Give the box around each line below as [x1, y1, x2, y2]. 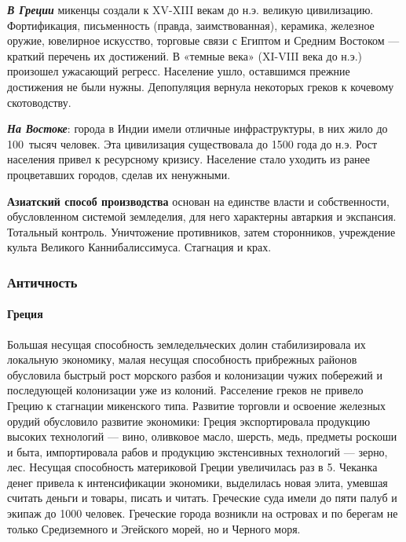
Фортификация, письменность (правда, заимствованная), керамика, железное [7, 16, 375, 33]
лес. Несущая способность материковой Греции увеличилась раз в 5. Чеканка [7, 459, 378, 475]
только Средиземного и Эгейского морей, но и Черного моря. [7, 520, 301, 537]
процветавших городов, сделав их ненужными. [7, 166, 231, 182]
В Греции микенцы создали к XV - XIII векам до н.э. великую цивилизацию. [7, 2, 374, 17]
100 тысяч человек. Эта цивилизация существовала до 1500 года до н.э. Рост [7, 135, 378, 152]
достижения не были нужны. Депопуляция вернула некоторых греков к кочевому [7, 78, 394, 94]
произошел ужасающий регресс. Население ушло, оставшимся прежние [7, 63, 350, 79]
